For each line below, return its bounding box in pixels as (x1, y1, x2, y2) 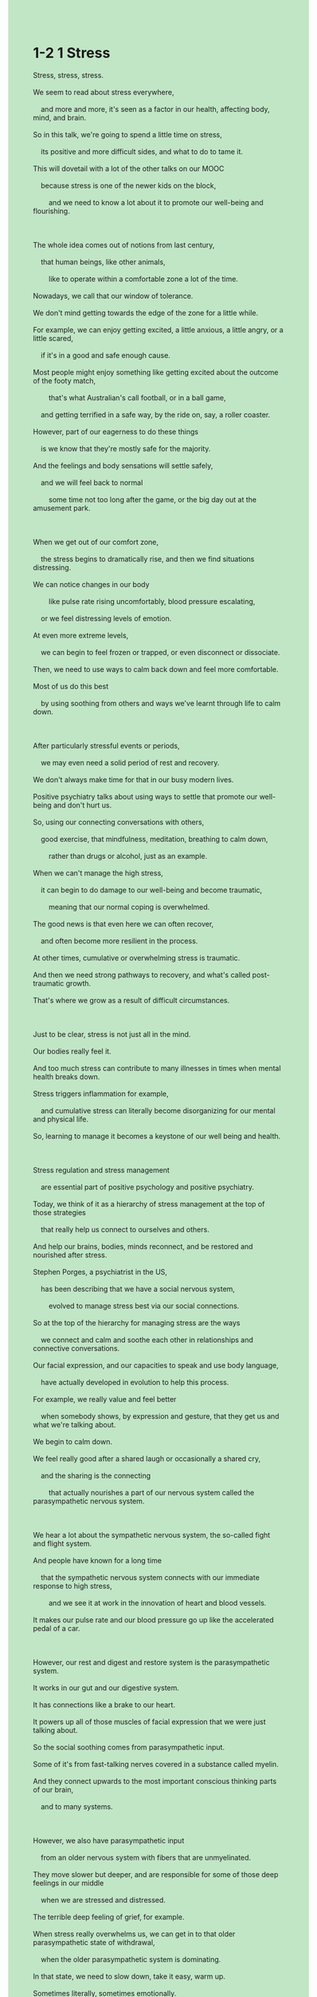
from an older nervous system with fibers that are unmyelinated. (40, 1852, 252, 1862)
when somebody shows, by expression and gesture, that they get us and (40, 1411, 280, 1421)
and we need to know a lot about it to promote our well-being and (48, 197, 264, 207)
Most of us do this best (33, 681, 109, 691)
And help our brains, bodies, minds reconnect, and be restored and (33, 1241, 253, 1251)
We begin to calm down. (33, 1436, 112, 1446)
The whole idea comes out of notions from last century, (33, 240, 215, 249)
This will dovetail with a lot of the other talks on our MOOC (33, 164, 225, 173)
